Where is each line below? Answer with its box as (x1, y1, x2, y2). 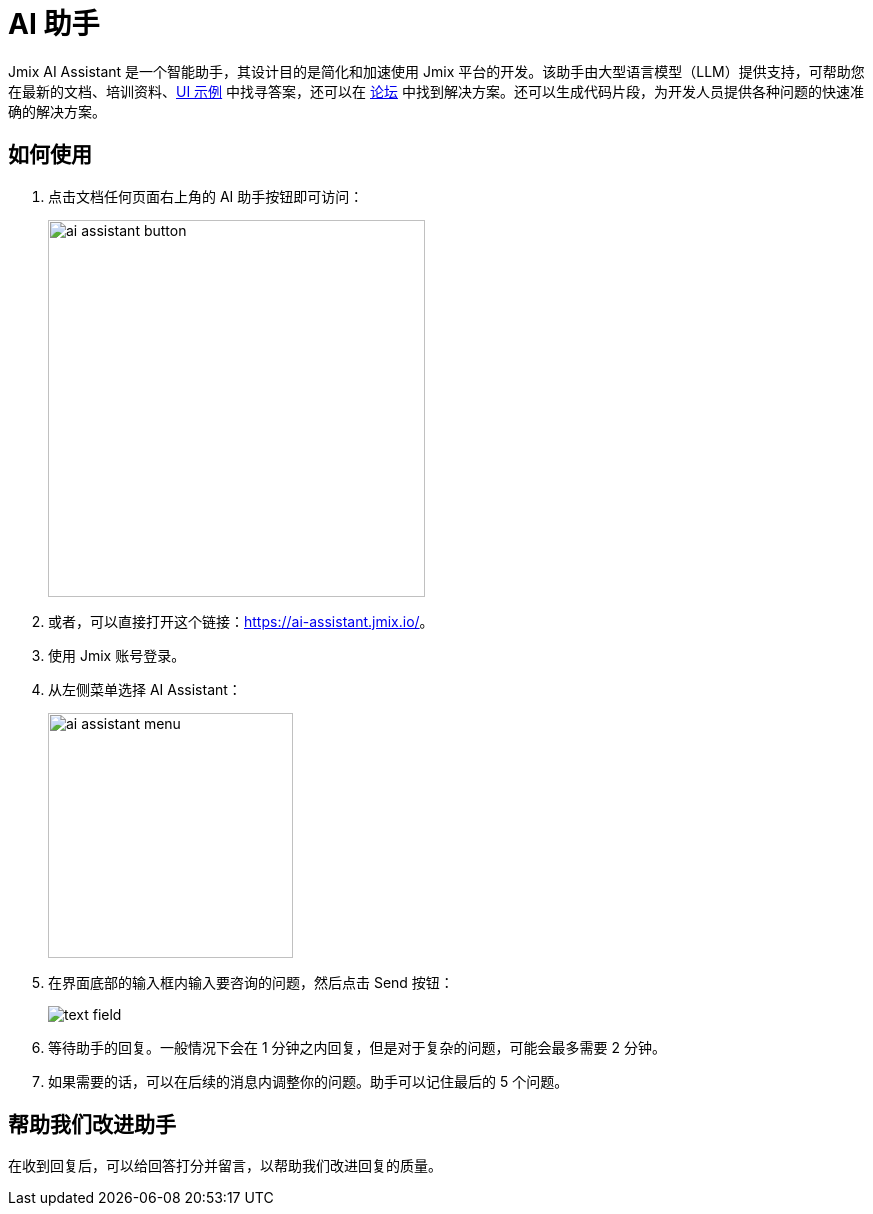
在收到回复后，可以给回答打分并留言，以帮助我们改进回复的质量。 (8, 1157, 442, 1175)
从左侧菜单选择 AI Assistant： (48, 680, 242, 698)
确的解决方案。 (8, 102, 106, 120)
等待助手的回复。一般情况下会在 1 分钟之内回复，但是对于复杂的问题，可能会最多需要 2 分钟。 (48, 1038, 666, 1056)
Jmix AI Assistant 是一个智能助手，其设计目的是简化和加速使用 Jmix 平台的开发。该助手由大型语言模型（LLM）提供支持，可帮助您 (8, 62, 865, 80)
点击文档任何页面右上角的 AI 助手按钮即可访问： (48, 187, 364, 205)
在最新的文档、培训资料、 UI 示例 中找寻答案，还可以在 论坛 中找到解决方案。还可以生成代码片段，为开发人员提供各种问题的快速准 (8, 82, 864, 100)
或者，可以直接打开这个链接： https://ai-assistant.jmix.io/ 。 (48, 612, 434, 630)
